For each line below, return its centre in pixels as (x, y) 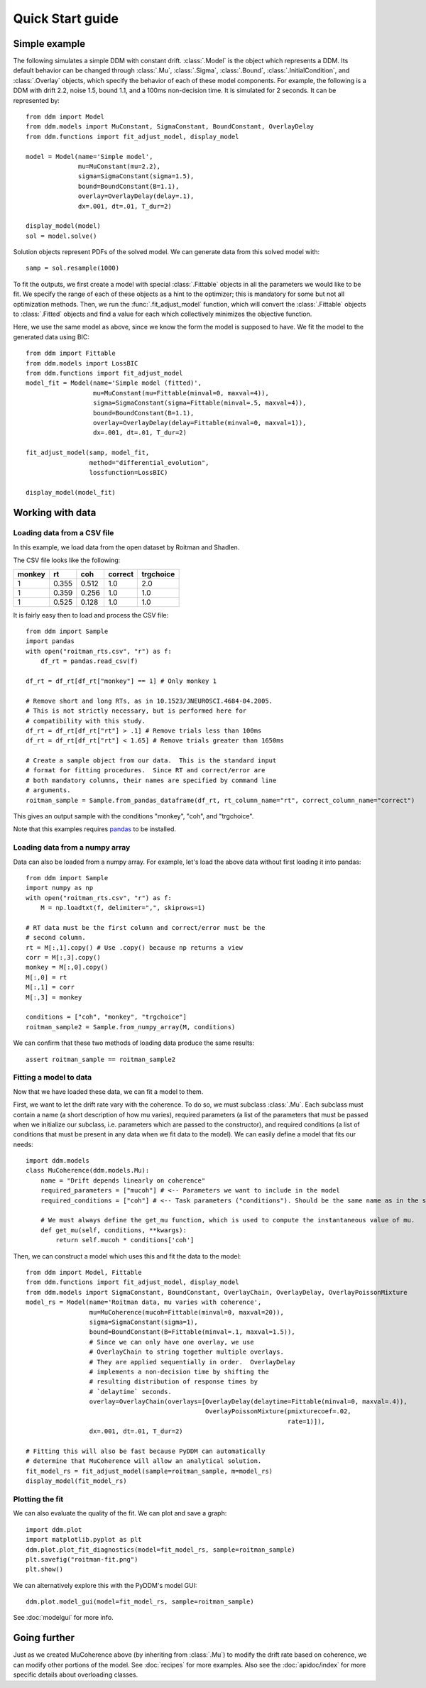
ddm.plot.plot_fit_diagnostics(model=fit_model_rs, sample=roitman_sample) (160, 1550)
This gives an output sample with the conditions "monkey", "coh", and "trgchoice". (133, 816)
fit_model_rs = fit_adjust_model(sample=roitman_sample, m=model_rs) (149, 1471)
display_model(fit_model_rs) (76, 1481)
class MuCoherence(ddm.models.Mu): (88, 1171)
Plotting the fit (38, 1499)
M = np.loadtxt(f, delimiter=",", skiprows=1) (123, 908)
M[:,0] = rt (47, 977)
